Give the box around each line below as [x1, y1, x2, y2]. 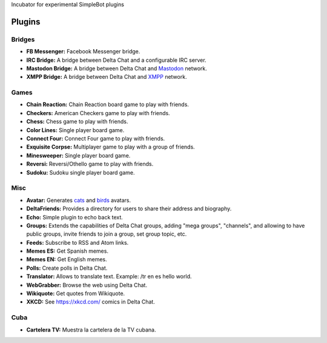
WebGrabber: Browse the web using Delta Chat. [26, 281, 148, 288]
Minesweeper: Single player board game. [26, 152, 131, 159]
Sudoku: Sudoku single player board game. [26, 168, 136, 176]
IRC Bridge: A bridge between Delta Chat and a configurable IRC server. [26, 56, 206, 64]
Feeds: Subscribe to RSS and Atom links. [26, 239, 129, 246]
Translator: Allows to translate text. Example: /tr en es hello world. [26, 273, 192, 280]
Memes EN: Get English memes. [26, 256, 107, 263]
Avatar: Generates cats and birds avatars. [26, 196, 131, 204]
